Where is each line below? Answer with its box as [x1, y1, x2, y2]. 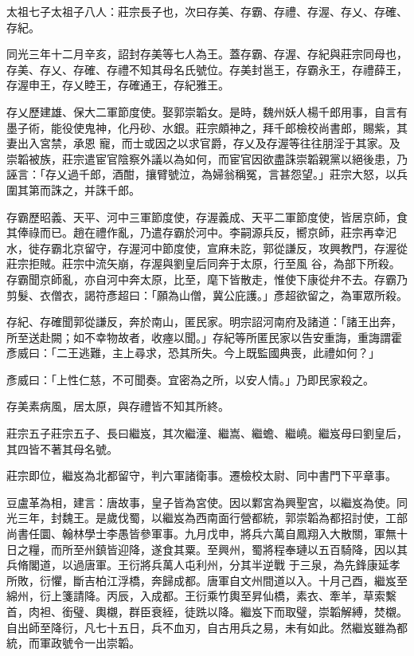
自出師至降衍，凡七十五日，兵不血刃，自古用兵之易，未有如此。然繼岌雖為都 [6, 619, 408, 635]
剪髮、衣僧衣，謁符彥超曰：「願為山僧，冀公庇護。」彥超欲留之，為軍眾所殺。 [6, 286, 408, 303]
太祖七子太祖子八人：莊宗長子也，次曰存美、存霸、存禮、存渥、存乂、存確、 [6, 3, 408, 19]
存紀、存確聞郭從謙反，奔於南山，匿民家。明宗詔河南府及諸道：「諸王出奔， [6, 313, 402, 330]
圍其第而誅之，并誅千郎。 [6, 181, 140, 198]
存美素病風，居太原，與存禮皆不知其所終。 [6, 398, 229, 414]
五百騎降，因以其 [318, 540, 408, 557]
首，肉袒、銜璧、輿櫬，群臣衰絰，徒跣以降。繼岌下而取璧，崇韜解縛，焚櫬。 [6, 603, 408, 619]
